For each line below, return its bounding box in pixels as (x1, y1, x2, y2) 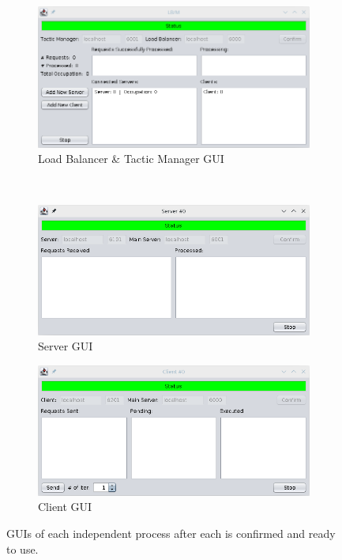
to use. (6, 540, 39, 557)
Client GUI (38, 498, 92, 515)
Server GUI (38, 338, 93, 354)
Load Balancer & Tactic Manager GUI (38, 150, 224, 167)
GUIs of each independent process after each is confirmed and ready (6, 525, 336, 541)
